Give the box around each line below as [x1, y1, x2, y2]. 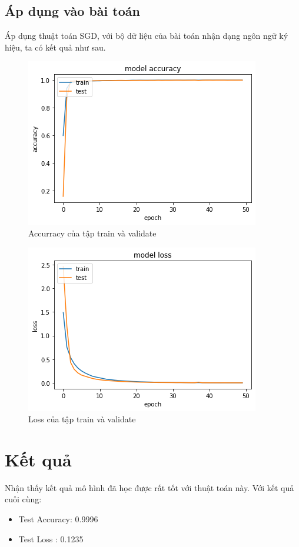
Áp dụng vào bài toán [5, 2, 140, 20]
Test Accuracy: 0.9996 [18, 513, 98, 525]
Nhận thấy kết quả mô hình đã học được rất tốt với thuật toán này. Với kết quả [5, 481, 294, 493]
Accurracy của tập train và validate [28, 226, 157, 239]
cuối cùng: [5, 493, 42, 505]
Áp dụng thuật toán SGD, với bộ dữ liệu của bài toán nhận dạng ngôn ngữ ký [5, 29, 288, 42]
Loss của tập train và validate [28, 413, 136, 425]
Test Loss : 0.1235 [18, 532, 84, 545]
